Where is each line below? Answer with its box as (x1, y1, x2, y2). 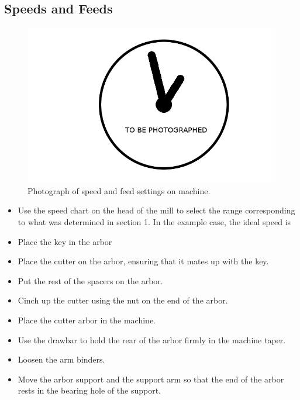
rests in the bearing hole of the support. (18, 384, 161, 396)
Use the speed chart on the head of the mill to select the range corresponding (18, 204, 295, 216)
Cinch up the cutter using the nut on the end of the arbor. (18, 294, 228, 306)
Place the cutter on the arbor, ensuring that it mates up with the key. (18, 255, 269, 267)
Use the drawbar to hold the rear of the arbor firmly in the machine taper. (18, 333, 286, 346)
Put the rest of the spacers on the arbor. (18, 274, 163, 287)
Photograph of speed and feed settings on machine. (27, 184, 211, 196)
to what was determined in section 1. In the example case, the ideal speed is (18, 215, 291, 227)
